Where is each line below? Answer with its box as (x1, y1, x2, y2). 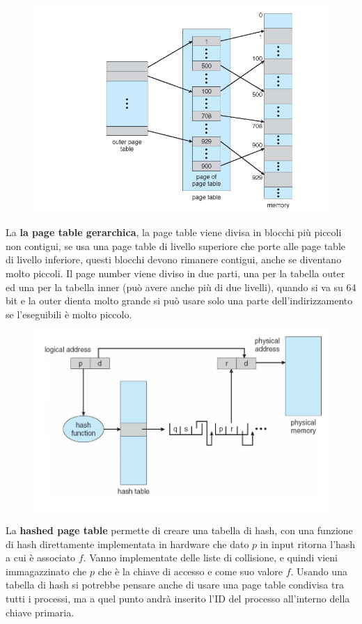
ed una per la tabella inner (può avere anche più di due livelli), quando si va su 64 (6, 279, 356, 294)
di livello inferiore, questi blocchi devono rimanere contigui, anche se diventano (6, 252, 342, 267)
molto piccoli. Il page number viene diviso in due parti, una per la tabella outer (6, 266, 345, 281)
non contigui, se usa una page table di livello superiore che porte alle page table (6, 238, 346, 253)
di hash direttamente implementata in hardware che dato (6, 536, 249, 551)
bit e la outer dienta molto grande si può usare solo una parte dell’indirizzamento (6, 293, 353, 308)
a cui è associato (6, 550, 76, 565)
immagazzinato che (6, 563, 87, 578)
